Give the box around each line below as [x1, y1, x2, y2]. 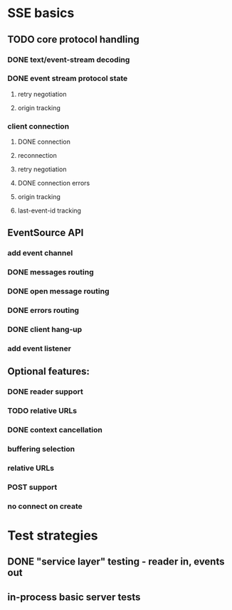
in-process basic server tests [7, 591, 141, 603]
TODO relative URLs [7, 406, 77, 416]
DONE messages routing [7, 267, 94, 277]
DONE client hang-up [7, 325, 83, 335]
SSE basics [7, 5, 75, 21]
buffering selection [7, 444, 75, 454]
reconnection [17, 151, 57, 160]
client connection [7, 121, 70, 131]
